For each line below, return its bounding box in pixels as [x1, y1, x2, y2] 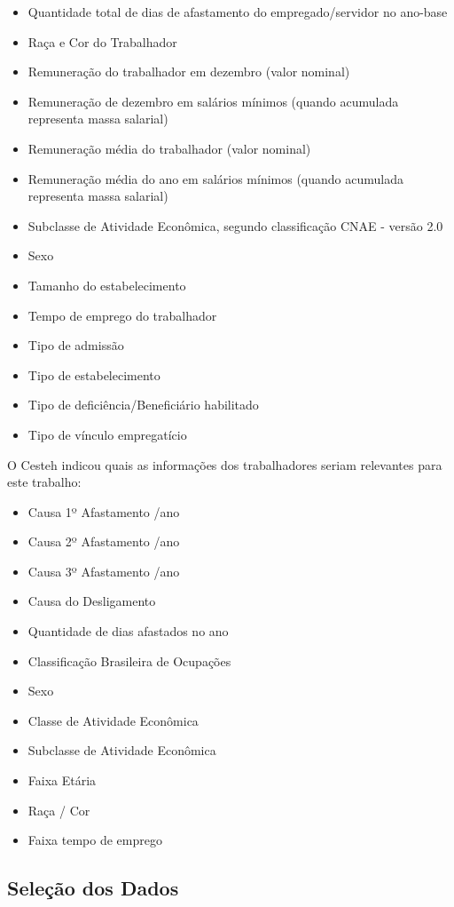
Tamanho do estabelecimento [27, 275, 186, 294]
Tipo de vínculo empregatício [27, 425, 187, 443]
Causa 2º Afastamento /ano [27, 532, 180, 551]
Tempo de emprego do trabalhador [27, 306, 217, 324]
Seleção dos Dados [7, 874, 179, 902]
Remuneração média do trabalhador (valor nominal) [27, 139, 311, 157]
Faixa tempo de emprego [27, 831, 162, 849]
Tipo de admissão [27, 336, 124, 354]
